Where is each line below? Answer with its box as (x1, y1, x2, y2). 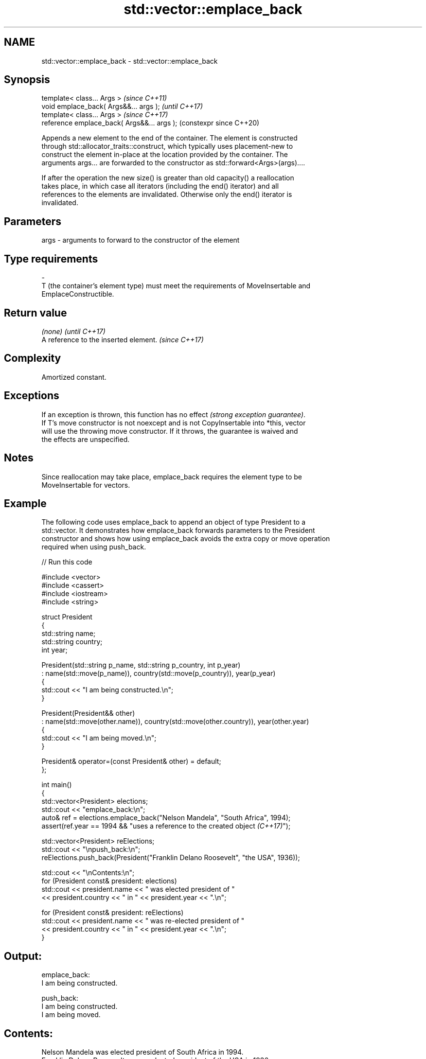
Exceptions (4, 389, 59, 402)
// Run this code (41, 558, 92, 566)
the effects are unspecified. (41, 435, 130, 443)
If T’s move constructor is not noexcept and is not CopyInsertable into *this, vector (41, 418, 306, 427)
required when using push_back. (41, 543, 146, 551)
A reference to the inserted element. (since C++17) (41, 335, 204, 344)
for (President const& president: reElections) (41, 908, 184, 917)
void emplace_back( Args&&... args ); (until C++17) (41, 102, 203, 111)
